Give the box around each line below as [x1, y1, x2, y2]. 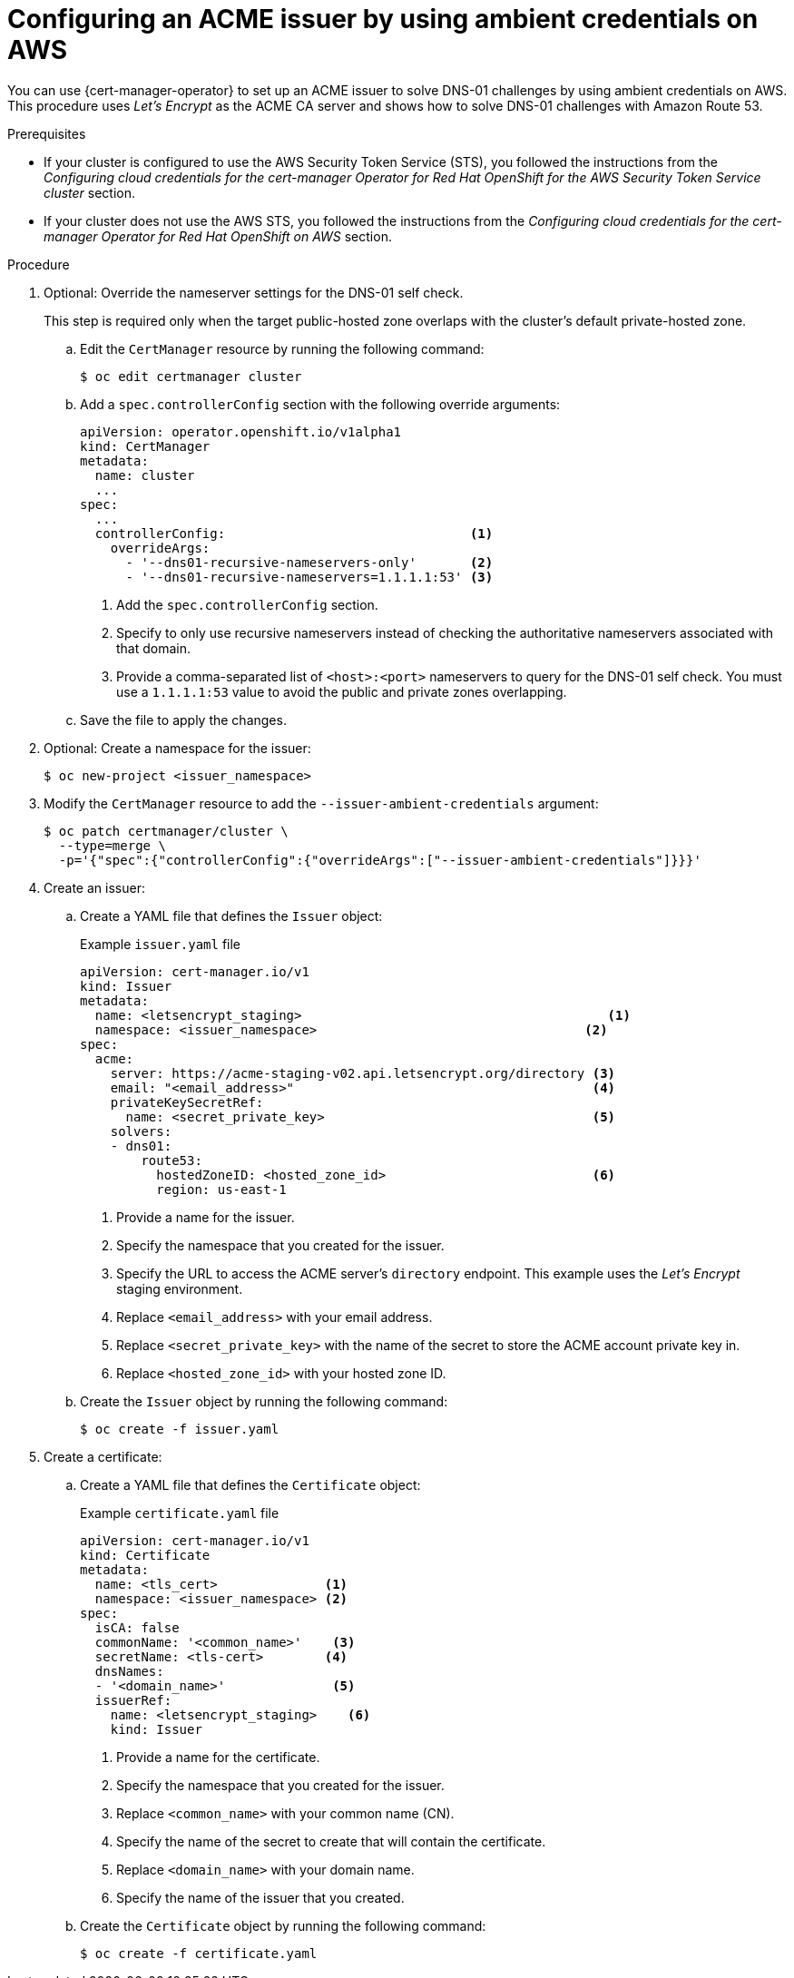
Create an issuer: [44, 879, 145, 896]
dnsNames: [94, 1663, 164, 1679]
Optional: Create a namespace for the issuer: [44, 739, 311, 756]
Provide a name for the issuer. [116, 1209, 295, 1225]
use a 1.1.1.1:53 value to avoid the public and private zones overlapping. [116, 683, 567, 700]
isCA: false [94, 1620, 180, 1635]
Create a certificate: [44, 1448, 162, 1464]
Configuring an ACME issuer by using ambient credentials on [7, 4, 759, 34]
